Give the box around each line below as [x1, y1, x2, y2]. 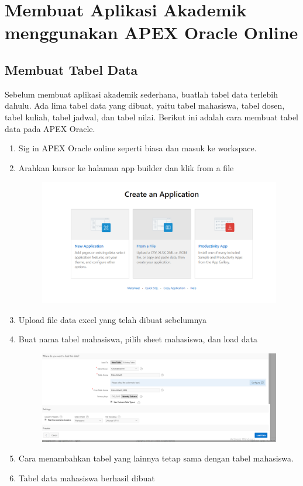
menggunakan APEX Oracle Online [5, 20, 298, 44]
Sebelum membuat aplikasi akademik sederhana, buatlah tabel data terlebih [5, 88, 278, 100]
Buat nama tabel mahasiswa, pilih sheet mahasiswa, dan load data [18, 333, 257, 345]
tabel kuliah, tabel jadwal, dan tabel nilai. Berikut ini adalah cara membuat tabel [5, 110, 299, 123]
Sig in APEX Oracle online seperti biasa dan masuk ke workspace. [18, 142, 257, 154]
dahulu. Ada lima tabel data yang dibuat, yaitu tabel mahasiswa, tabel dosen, [5, 99, 285, 112]
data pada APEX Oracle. [5, 122, 95, 134]
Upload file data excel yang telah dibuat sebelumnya [18, 313, 207, 325]
